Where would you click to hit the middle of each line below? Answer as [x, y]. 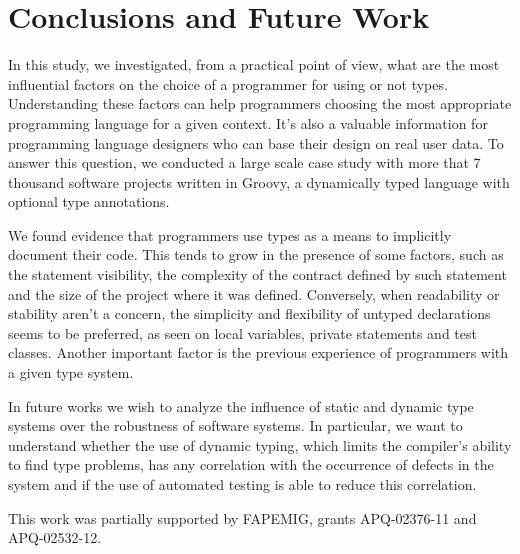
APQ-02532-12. [55, 537]
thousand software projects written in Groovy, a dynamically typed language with [259, 181]
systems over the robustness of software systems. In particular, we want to [235, 425]
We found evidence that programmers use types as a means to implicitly [230, 234]
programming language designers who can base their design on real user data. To [256, 142]
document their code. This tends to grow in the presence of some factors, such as [256, 254]
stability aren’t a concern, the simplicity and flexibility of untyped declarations [249, 313]
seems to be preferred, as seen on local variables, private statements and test [242, 332]
